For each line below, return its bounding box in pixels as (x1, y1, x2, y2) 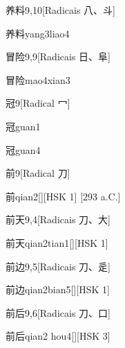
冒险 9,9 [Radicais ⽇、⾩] (6, 49, 110, 64)
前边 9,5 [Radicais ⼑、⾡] (6, 259, 110, 273)
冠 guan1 (6, 119, 41, 133)
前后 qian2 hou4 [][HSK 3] (6, 329, 110, 343)
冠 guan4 (6, 142, 41, 157)
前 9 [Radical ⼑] (6, 166, 70, 180)
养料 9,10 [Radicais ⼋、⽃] (6, 3, 115, 17)
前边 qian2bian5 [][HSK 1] (6, 282, 110, 297)
